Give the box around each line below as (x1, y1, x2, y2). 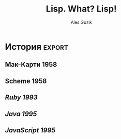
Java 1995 (5, 110, 37, 118)
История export (5, 41, 69, 52)
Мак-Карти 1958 (5, 60, 57, 69)
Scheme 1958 (5, 77, 47, 85)
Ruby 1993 (5, 93, 38, 102)
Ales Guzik (70, 19, 92, 25)
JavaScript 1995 (5, 126, 56, 134)
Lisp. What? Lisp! (45, 3, 117, 14)
